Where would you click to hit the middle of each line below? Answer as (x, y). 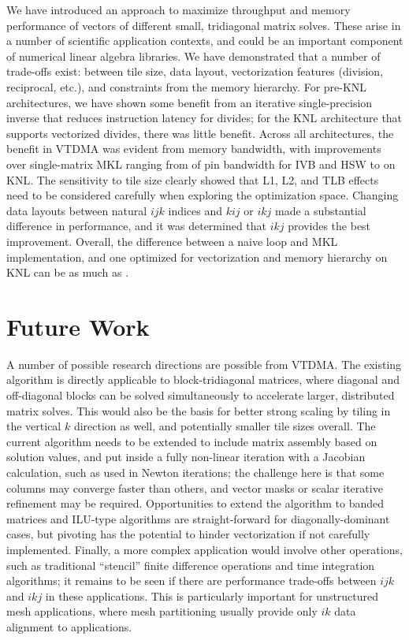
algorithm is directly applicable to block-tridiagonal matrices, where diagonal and (203, 380)
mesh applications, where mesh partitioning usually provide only (162, 611)
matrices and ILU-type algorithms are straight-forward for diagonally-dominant (198, 518)
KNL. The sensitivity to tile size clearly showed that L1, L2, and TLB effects (193, 179)
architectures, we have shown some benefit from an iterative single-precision (190, 102)
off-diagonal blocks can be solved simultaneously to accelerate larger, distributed (201, 395)
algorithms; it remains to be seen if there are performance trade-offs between (191, 580)
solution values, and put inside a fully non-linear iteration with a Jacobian (186, 457)
